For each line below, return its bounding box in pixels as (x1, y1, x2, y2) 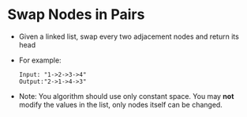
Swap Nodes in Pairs (7, 6, 145, 24)
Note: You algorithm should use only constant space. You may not (18, 91, 234, 100)
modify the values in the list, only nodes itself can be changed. (18, 100, 223, 109)
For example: (18, 55, 62, 65)
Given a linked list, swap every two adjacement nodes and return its (18, 32, 240, 41)
